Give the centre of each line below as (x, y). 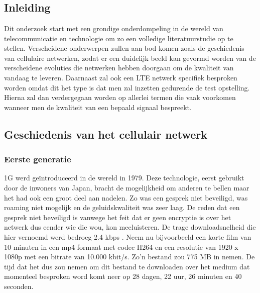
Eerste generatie (38, 159)
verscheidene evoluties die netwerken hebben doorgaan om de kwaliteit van (119, 68)
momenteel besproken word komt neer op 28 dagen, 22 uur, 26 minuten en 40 (123, 276)
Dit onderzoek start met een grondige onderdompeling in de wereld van (114, 28)
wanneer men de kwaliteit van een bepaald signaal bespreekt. (98, 107)
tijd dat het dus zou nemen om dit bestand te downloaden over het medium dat (127, 266)
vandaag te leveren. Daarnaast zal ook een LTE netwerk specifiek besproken (121, 77)
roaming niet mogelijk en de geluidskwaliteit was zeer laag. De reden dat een (122, 207)
